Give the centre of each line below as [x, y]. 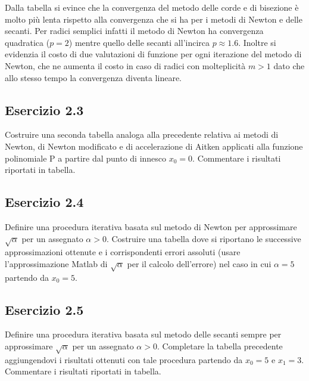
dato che [289, 65]
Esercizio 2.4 [44, 202]
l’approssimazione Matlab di [56, 263]
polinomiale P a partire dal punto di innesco [86, 158]
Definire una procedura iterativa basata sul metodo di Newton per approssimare [151, 226]
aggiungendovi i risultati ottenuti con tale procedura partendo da [124, 359]
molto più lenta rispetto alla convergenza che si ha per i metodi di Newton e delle [154, 19]
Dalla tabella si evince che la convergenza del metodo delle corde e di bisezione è [152, 7]
